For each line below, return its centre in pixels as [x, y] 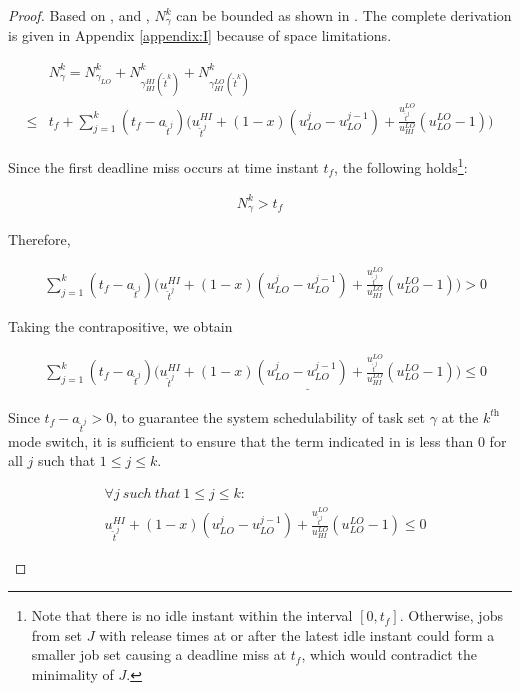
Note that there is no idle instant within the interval [192, 615]
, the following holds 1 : [401, 165]
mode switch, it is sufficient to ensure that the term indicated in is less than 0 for [257, 440]
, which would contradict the [389, 654]
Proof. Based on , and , [79, 15]
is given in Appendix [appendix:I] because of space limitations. [200, 35]
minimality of [72, 673]
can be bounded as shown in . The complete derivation [344, 15]
